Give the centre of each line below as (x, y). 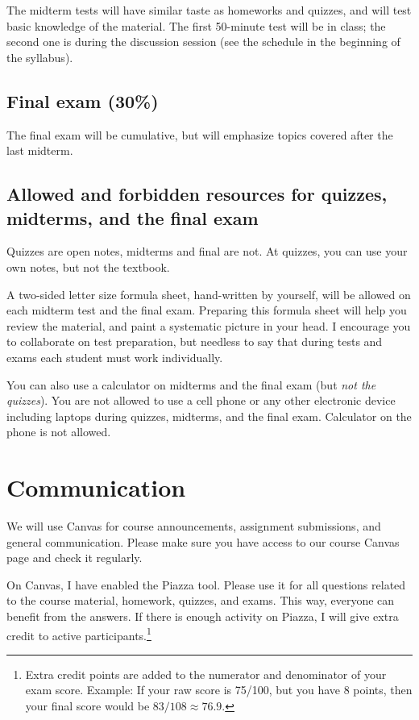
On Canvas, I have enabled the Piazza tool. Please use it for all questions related (206, 584)
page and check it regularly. (75, 558)
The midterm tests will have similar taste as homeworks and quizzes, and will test (209, 10)
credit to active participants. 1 (79, 634)
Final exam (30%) (83, 100)
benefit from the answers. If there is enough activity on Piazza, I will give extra (203, 616)
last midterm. (40, 150)
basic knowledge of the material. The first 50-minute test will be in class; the (196, 25)
